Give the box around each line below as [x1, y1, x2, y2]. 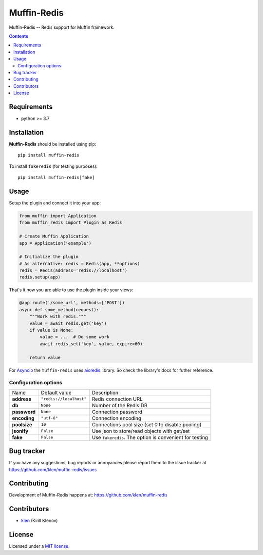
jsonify [12, 427, 29, 434]
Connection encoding [92, 415, 142, 421]
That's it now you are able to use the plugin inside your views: [9, 287, 133, 293]
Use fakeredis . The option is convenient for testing [92, 434, 208, 441]
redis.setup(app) [19, 275, 61, 280]
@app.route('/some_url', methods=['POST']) [19, 300, 125, 306]
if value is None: [29, 327, 74, 333]
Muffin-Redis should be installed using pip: [9, 141, 96, 147]
